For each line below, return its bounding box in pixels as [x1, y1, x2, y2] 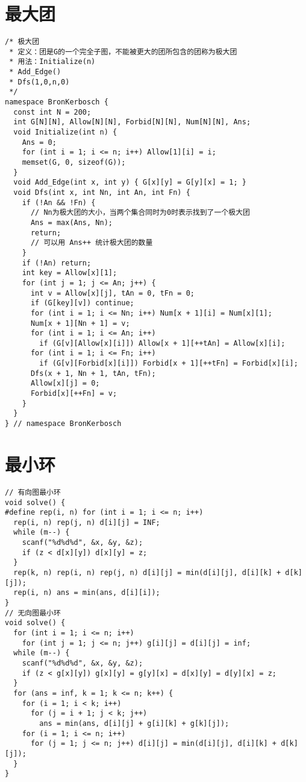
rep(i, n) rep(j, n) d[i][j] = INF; [13, 518, 160, 527]
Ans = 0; [22, 138, 57, 147]
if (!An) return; [22, 258, 92, 267]
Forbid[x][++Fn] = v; [30, 389, 117, 398]
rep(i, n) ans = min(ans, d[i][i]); [13, 588, 160, 597]
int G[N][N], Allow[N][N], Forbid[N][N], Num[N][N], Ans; [13, 118, 251, 127]
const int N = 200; [13, 107, 92, 116]
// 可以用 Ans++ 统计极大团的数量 [30, 238, 153, 247]
